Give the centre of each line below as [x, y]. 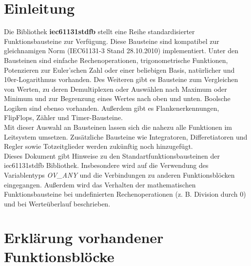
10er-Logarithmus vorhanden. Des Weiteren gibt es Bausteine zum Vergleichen [121, 79]
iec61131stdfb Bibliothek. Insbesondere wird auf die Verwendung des [106, 165]
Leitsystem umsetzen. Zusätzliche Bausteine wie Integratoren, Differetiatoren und [126, 136]
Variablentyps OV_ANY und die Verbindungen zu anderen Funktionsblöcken [119, 175]
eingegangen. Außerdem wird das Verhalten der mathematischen [100, 184]
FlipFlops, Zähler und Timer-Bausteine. [63, 117]
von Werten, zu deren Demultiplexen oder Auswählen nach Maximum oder [116, 89]
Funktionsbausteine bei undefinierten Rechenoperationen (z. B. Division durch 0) [125, 194]
